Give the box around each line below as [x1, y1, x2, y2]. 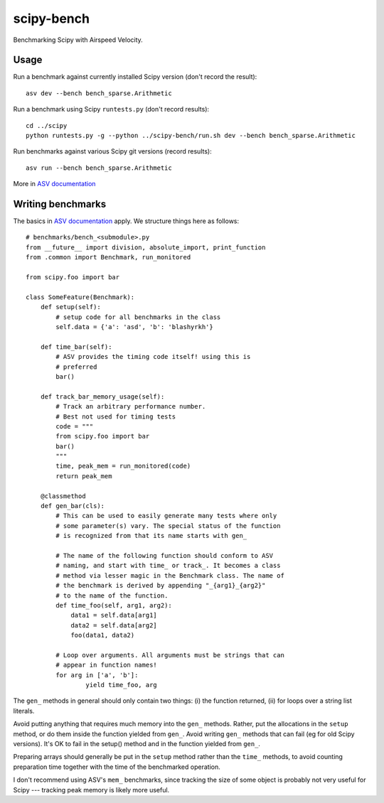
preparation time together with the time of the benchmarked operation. [13, 762, 220, 771]
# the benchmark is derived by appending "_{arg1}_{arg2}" [55, 581, 266, 590]
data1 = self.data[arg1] [70, 611, 158, 620]
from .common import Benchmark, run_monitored [26, 253, 191, 262]
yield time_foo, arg [85, 681, 158, 689]
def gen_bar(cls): [40, 502, 105, 510]
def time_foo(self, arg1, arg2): [55, 601, 172, 609]
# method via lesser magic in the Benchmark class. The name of [55, 571, 284, 579]
